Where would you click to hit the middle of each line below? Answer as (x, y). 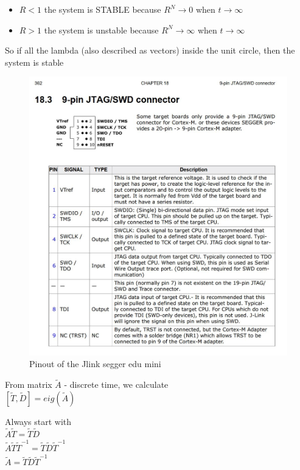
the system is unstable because (101, 30)
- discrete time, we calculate (116, 384)
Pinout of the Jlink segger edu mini (95, 364)
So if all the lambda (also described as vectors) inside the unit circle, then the (150, 50)
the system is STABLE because (103, 9)
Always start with (38, 421)
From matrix (29, 384)
